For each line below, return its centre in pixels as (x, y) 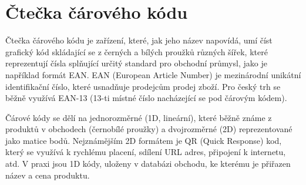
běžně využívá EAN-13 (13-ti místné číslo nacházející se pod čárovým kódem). (146, 98)
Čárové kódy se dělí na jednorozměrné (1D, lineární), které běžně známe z (139, 117)
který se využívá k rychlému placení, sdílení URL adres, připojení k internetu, (146, 152)
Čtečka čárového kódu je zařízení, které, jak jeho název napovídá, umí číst (139, 40)
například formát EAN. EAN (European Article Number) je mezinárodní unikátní (153, 74)
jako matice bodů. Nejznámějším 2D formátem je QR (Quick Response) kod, (144, 140)
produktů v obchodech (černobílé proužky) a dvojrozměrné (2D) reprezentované (149, 129)
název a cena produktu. (48, 175)
